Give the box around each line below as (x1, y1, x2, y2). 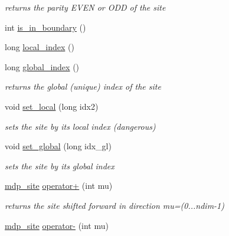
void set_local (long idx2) (5, 100, 99, 112)
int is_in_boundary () (5, 21, 86, 33)
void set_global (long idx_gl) (5, 140, 112, 152)
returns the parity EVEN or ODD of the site (5, 1, 166, 13)
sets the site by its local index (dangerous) (5, 120, 156, 132)
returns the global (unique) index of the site (5, 80, 161, 93)
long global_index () (5, 60, 80, 73)
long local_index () (5, 41, 74, 53)
